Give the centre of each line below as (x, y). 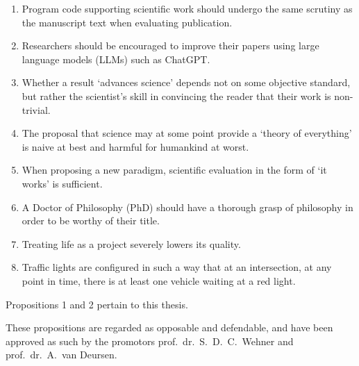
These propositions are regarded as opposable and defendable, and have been (169, 327)
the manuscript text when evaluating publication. (127, 22)
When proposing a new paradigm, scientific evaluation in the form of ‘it (174, 170)
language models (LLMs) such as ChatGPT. (116, 59)
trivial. (36, 109)
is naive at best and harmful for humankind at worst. (135, 146)
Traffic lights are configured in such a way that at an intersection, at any (177, 267)
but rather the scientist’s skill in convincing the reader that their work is (176, 95)
